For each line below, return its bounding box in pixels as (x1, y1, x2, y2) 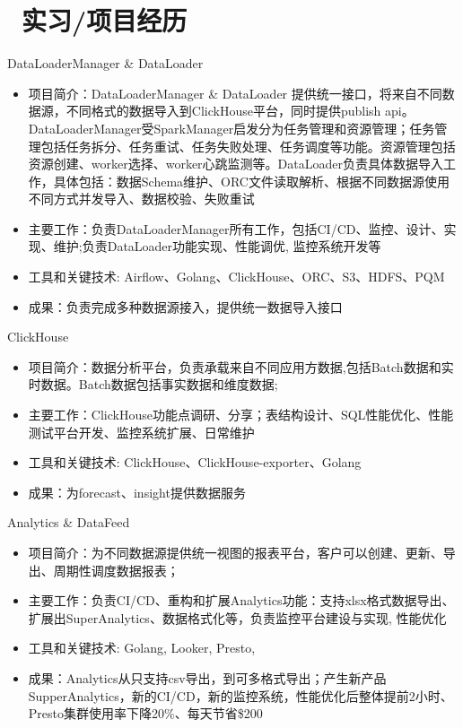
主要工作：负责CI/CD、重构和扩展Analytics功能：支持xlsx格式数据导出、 (28, 591, 455, 610)
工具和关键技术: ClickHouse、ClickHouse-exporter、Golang (28, 453, 362, 472)
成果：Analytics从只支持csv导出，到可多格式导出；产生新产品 (28, 668, 387, 687)
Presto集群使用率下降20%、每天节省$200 (28, 704, 263, 723)
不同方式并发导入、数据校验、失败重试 (28, 189, 255, 208)
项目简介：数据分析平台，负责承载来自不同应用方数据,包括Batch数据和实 (28, 357, 454, 376)
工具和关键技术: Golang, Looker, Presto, (28, 638, 256, 657)
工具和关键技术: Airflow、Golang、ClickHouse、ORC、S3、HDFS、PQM (28, 267, 445, 286)
